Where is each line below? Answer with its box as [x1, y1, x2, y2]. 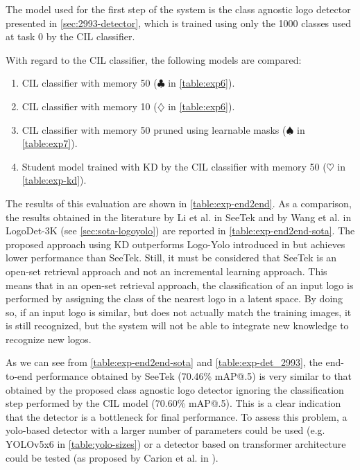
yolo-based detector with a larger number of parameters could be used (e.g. [6, 423, 325, 437]
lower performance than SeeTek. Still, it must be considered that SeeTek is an [6, 250, 337, 265]
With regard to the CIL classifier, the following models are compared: [6, 52, 302, 67]
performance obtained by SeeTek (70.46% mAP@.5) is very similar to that [35, 369, 352, 383]
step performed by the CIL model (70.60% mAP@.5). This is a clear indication [6, 396, 341, 410]
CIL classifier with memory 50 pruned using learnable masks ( [22, 122, 286, 137]
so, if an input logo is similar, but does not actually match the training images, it [6, 304, 352, 319]
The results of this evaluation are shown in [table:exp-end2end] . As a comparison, [6, 195, 352, 210]
